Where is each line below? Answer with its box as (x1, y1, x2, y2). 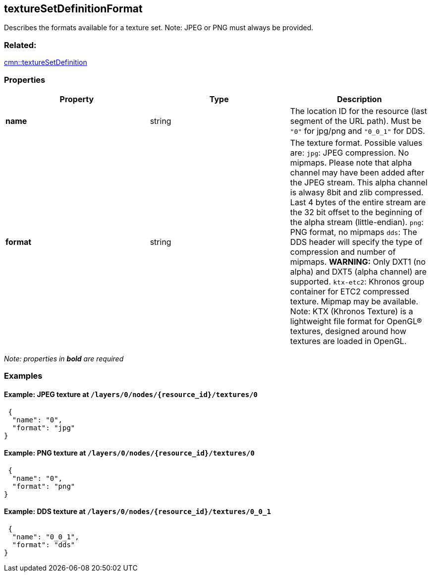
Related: (4, 40, 37, 50)
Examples (4, 371, 43, 381)
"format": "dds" (12, 540, 75, 549)
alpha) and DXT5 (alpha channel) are (290, 266, 427, 277)
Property (59, 94, 94, 104)
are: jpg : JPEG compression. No (290, 147, 409, 158)
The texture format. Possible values (290, 137, 423, 148)
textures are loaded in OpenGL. (290, 336, 407, 346)
